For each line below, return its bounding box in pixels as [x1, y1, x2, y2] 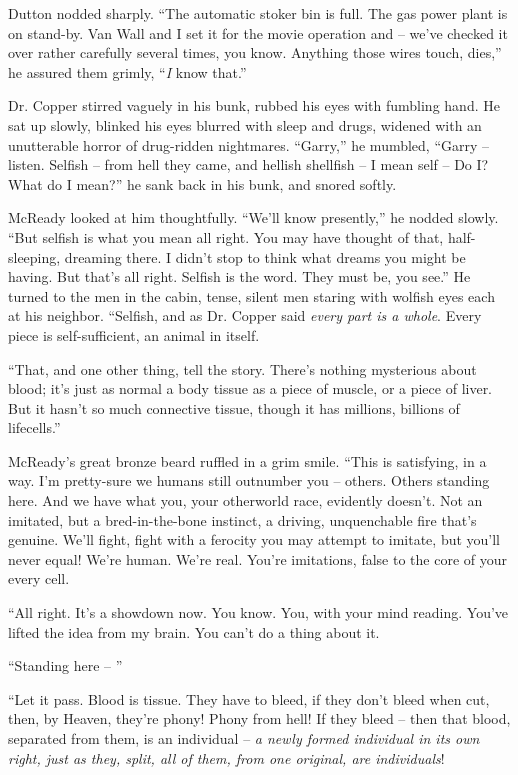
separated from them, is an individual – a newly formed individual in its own [8, 728, 480, 748]
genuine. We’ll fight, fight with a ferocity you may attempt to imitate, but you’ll [8, 529, 501, 550]
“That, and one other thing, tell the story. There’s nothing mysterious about [8, 358, 477, 379]
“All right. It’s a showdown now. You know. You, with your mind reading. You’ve [8, 602, 509, 623]
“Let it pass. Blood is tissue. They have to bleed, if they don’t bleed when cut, [8, 688, 490, 709]
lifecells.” [8, 417, 61, 438]
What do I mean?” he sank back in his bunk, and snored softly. [8, 173, 397, 194]
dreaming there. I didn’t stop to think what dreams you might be [64, 246, 466, 267]
